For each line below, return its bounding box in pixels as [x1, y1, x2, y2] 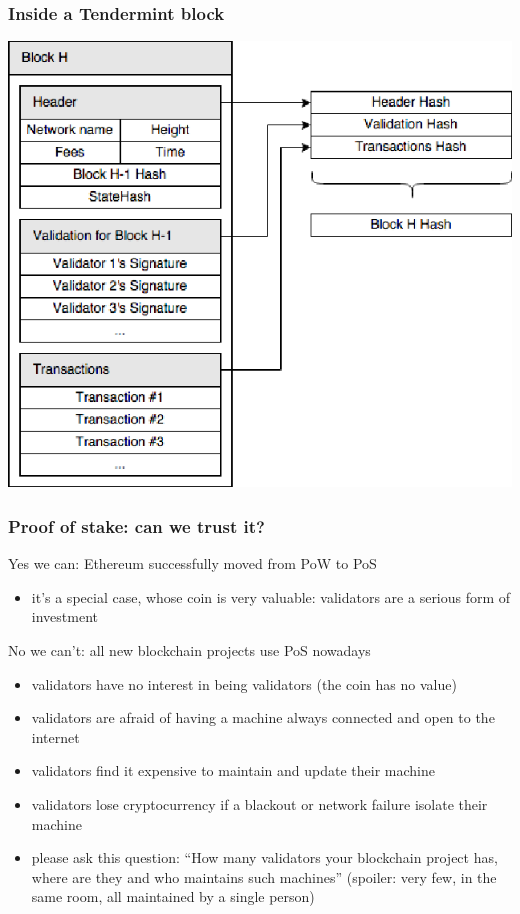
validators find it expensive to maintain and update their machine [31, 760, 435, 781]
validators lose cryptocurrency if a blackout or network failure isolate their [31, 793, 488, 814]
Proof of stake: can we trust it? [8, 513, 265, 538]
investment [31, 606, 98, 627]
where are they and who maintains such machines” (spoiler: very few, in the [31, 866, 497, 887]
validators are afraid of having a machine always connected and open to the [31, 707, 495, 728]
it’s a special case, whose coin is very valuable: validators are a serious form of [31, 586, 511, 607]
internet [31, 726, 80, 747]
